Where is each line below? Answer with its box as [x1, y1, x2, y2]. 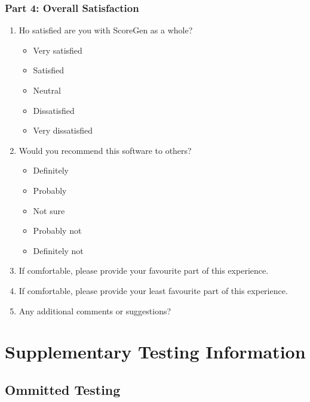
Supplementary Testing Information [5, 339, 306, 364]
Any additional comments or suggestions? [19, 304, 171, 317]
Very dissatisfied [33, 124, 93, 137]
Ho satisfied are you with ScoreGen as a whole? [19, 24, 193, 36]
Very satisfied [33, 44, 82, 56]
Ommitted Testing [5, 380, 121, 398]
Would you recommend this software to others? [19, 144, 192, 156]
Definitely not [33, 244, 84, 256]
